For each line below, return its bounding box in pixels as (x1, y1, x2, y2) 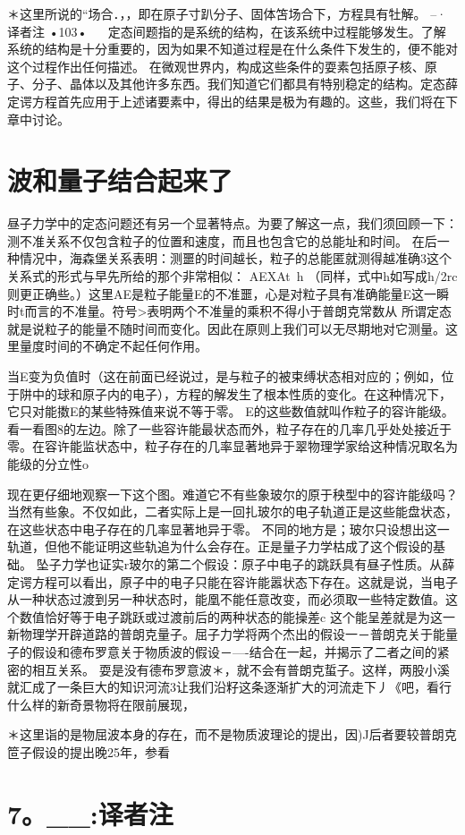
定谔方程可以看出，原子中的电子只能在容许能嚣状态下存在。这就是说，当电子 (7, 572, 458, 591)
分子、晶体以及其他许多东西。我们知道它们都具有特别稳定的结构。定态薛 (31, 74, 458, 93)
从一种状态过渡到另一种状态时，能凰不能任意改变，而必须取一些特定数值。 (7, 590, 445, 609)
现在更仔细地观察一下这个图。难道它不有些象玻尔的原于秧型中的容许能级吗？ (7, 484, 458, 503)
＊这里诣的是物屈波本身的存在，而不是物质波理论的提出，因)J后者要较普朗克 (7, 725, 457, 744)
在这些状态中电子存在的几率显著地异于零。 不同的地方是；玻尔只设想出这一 (7, 519, 450, 538)
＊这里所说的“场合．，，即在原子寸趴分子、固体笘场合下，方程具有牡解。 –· (7, 4, 447, 22)
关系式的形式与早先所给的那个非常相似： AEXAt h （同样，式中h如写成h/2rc (7, 267, 458, 285)
